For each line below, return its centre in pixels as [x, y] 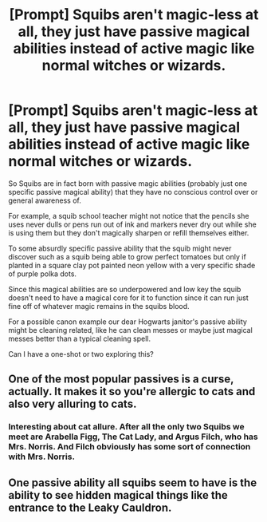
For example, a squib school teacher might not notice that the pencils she [129, 216]
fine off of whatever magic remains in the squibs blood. [99, 306]
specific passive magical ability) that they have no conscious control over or [133, 192]
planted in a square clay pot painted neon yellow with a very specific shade [132, 265]
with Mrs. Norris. [42, 457]
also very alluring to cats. [73, 404]
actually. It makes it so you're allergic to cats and [132, 391]
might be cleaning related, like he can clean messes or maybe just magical [130, 330]
